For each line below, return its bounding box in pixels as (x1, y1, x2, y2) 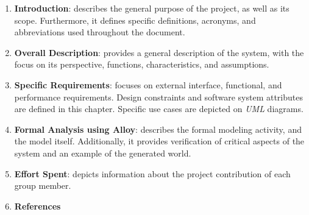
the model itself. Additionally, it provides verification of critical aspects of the (14, 135, 305, 147)
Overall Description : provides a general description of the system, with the (14, 46, 304, 58)
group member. (14, 179, 71, 192)
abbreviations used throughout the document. (14, 26, 185, 38)
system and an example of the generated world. (14, 146, 191, 159)
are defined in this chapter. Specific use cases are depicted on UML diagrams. (14, 102, 304, 115)
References (14, 199, 61, 212)
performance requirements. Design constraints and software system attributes (14, 90, 303, 103)
